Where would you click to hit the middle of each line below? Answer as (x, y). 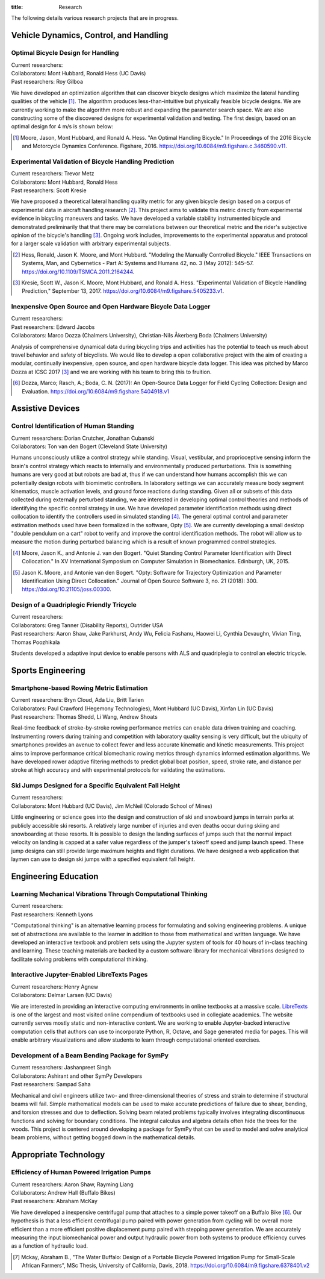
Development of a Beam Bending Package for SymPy (90, 1055)
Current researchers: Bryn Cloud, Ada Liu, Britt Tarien (78, 700)
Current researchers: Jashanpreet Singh (61, 1068)
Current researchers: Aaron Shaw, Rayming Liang (72, 1184)
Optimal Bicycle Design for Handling (65, 53)
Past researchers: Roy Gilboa (47, 82)
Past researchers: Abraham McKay (54, 1201)
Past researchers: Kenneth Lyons (52, 914)
